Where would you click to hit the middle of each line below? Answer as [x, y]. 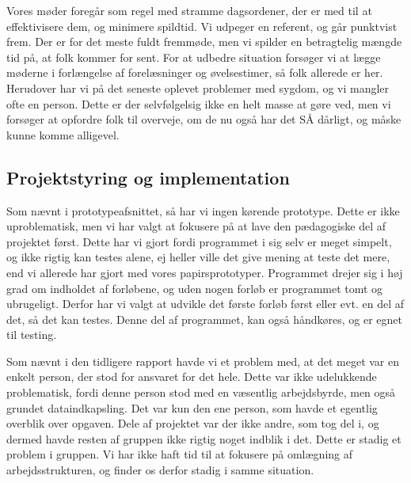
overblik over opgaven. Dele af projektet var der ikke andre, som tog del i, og [193, 423]
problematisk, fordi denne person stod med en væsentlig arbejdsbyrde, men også [201, 392]
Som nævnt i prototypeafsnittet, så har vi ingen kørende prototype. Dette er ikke [203, 210]
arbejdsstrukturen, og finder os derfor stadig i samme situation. [160, 470]
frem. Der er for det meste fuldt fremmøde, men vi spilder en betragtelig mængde [204, 42]
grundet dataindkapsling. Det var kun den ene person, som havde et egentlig [192, 407]
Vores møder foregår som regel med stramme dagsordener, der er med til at [189, 10]
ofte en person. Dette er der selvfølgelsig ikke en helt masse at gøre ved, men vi [199, 103]
